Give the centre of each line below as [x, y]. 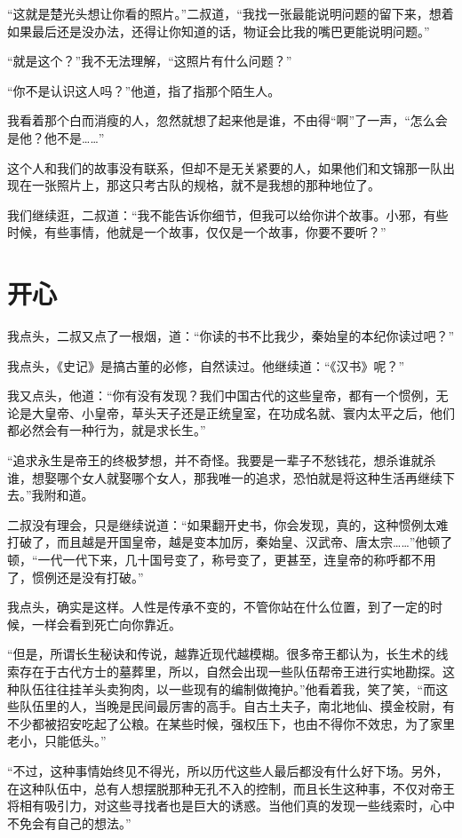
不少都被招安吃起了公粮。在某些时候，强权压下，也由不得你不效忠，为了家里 [231, 723]
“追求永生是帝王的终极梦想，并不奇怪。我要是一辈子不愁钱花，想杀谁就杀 [222, 460]
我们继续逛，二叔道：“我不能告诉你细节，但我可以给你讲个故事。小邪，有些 [228, 214]
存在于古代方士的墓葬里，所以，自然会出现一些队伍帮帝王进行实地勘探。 [231, 671]
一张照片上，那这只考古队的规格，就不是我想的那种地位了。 [206, 185]
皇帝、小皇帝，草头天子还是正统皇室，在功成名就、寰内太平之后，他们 [249, 412]
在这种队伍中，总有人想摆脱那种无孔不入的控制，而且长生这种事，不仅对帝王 [231, 788]
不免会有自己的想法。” [69, 822]
